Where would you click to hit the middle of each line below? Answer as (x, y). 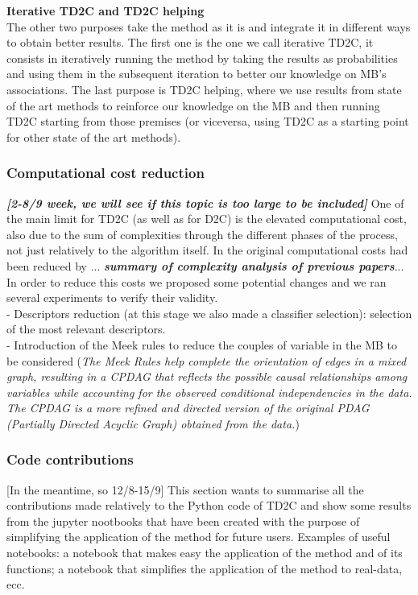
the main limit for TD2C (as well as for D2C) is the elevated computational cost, (207, 219)
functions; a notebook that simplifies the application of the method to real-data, (205, 568)
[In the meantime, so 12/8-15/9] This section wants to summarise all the (185, 489)
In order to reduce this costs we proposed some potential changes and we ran (197, 281)
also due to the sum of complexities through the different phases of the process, (202, 234)
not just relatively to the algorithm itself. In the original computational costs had (207, 250)
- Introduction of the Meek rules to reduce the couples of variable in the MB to (202, 344)
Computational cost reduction (106, 173)
